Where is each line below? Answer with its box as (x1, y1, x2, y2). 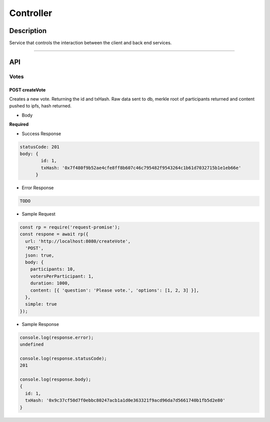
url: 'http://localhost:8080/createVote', (25, 238, 131, 244)
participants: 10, (30, 266, 75, 272)
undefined (19, 341, 44, 347)
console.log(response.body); (19, 376, 91, 382)
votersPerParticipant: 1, (30, 273, 94, 279)
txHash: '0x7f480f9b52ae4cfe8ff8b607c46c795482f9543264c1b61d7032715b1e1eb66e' (40, 165, 241, 170)
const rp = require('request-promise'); (19, 224, 120, 230)
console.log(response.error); (19, 334, 94, 340)
